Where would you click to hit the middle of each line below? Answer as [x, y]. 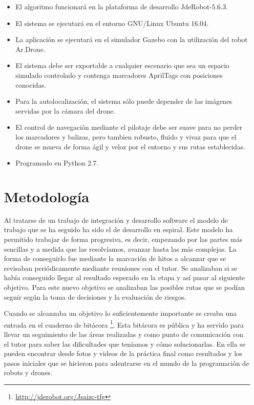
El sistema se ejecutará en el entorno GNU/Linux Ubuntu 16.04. [112, 23]
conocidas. [31, 84]
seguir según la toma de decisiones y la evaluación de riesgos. [95, 297]
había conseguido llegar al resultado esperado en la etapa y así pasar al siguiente [125, 277]
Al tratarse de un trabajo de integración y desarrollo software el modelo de [116, 220]
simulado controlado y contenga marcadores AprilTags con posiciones [119, 75]
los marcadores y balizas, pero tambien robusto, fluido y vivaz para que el [126, 136]
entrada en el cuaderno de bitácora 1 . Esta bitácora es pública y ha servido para [124, 324]
